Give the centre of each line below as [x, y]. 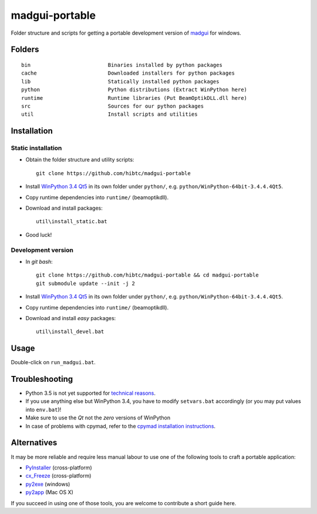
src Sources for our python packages [113, 106]
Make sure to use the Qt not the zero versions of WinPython [98, 418]
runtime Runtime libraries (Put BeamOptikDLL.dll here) [134, 98]
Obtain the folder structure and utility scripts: [80, 160]
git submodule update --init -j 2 [85, 283]
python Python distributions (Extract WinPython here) [134, 90]
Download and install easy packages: [71, 318]
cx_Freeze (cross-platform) [58, 476]
